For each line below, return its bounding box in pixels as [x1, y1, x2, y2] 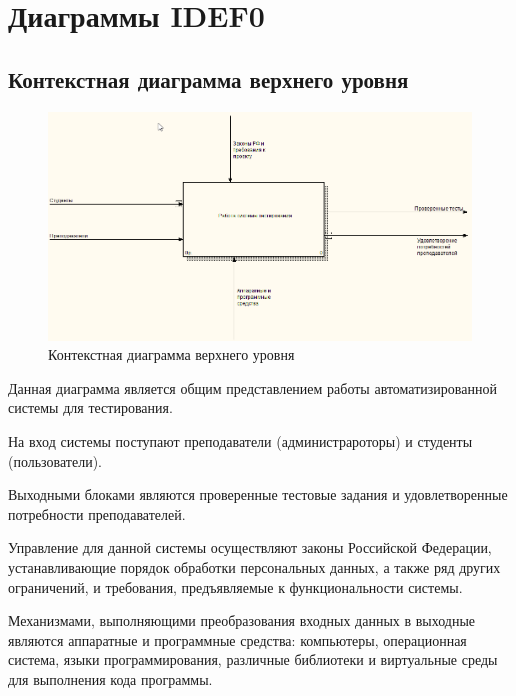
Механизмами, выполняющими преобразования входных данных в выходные [8, 610, 476, 631]
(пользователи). [8, 450, 102, 471]
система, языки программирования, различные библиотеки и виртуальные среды [8, 649, 498, 670]
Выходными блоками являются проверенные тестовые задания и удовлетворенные [8, 484, 508, 505]
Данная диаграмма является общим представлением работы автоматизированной [8, 377, 497, 398]
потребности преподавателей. [8, 503, 186, 524]
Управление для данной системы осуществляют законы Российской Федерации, [8, 537, 492, 558]
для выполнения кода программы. [8, 668, 213, 689]
